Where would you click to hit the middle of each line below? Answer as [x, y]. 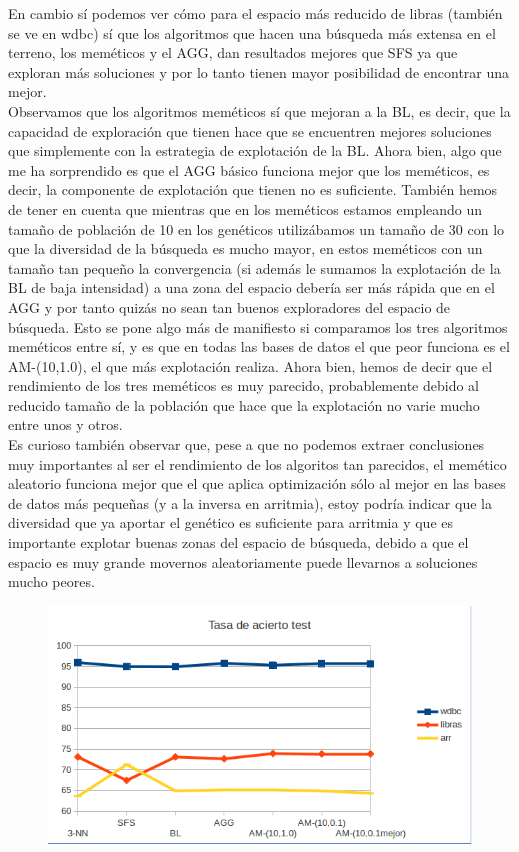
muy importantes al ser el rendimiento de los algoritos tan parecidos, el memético [257, 463]
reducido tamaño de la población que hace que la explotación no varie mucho [244, 404]
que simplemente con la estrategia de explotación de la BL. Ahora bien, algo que [255, 150]
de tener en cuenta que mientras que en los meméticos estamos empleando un [245, 208]
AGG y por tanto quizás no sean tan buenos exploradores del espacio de [229, 306]
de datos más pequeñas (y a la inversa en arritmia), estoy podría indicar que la [250, 502]
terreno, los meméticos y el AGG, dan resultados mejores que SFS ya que [233, 52]
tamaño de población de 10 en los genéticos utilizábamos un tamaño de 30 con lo [256, 228]
